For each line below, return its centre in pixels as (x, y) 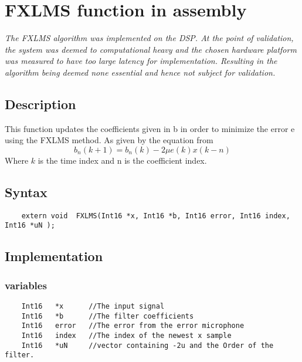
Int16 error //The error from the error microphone (133, 326)
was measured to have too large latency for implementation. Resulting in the (141, 61)
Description (40, 104)
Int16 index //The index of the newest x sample (126, 335)
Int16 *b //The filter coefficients (108, 316)
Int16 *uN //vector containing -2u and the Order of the (147, 345)
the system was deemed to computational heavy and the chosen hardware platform (151, 49)
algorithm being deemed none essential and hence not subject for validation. (140, 72)
